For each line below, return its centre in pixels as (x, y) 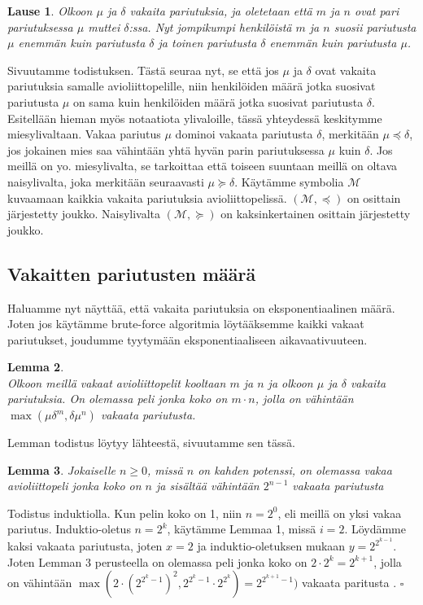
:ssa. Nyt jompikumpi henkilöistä (210, 26)
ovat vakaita (346, 70)
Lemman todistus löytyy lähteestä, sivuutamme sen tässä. (151, 443)
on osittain (374, 197)
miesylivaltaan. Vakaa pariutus (84, 134)
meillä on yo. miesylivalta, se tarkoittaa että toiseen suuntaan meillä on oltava (203, 166)
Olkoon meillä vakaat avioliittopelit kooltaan (117, 382)
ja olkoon (290, 382)
